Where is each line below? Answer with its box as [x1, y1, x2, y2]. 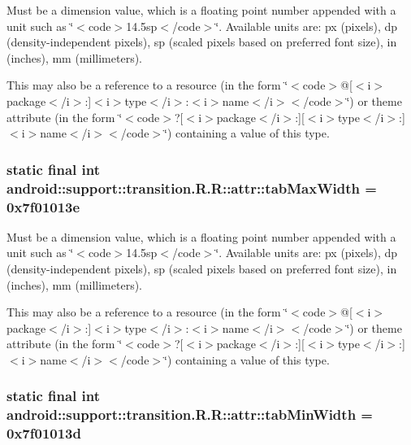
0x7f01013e [6, 196, 80, 216]
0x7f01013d [6, 423, 81, 443]
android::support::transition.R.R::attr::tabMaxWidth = [6, 177, 377, 198]
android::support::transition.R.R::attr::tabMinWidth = [6, 404, 373, 425]
